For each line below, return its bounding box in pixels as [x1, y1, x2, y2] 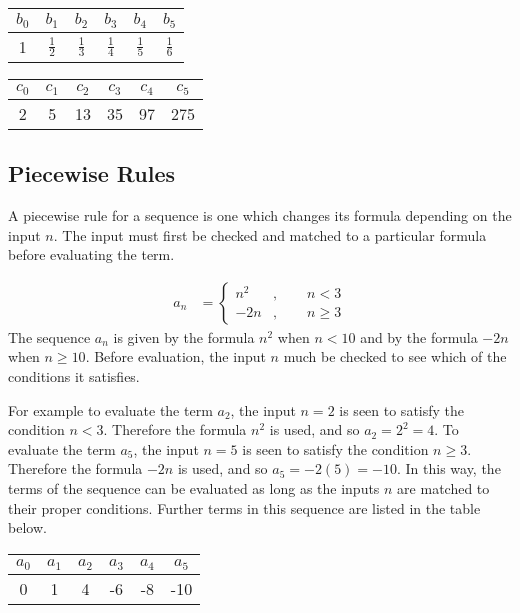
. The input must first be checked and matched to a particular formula [53, 224, 487, 245]
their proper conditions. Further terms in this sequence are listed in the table [8, 497, 481, 518]
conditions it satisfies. [8, 366, 140, 387]
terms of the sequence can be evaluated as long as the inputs [8, 478, 380, 499]
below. [8, 517, 47, 538]
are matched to [397, 478, 490, 499]
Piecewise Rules [8, 158, 176, 189]
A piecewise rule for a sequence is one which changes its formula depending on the [8, 205, 512, 226]
